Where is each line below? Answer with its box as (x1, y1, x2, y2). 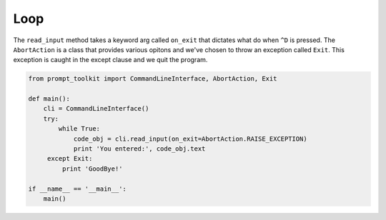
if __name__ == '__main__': (28, 184, 127, 193)
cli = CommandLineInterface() (43, 104, 149, 113)
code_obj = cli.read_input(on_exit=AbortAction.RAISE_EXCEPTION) (73, 134, 307, 143)
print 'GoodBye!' (61, 164, 123, 173)
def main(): (28, 95, 71, 103)
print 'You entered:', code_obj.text (73, 145, 206, 153)
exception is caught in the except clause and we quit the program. (13, 56, 208, 64)
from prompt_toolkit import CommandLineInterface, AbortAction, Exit (28, 75, 277, 83)
